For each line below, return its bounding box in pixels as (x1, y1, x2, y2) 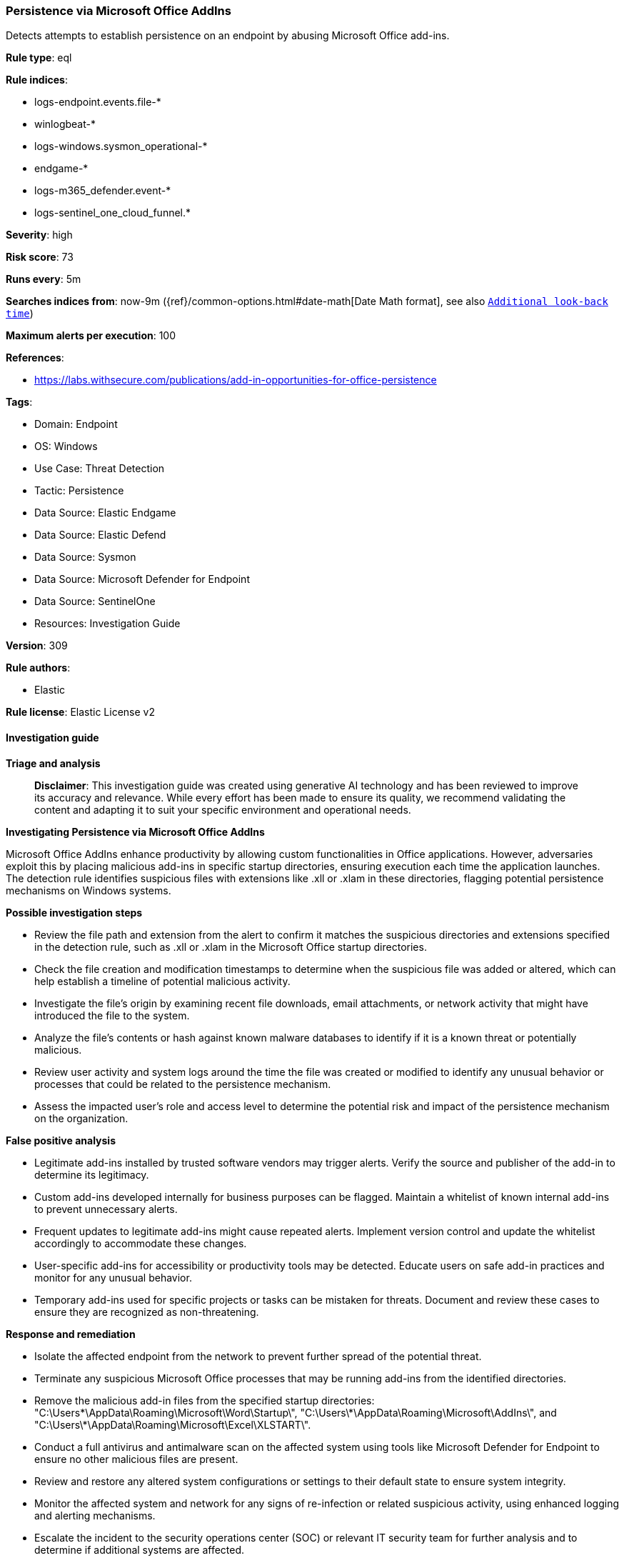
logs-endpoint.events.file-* (34, 96, 161, 109)
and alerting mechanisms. (34, 1509, 156, 1522)
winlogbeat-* (34, 118, 96, 131)
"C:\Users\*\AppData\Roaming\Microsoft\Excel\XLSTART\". (34, 1418, 311, 1431)
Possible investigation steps (6, 906, 143, 919)
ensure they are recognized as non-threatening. (34, 1305, 259, 1318)
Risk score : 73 (6, 251, 74, 264)
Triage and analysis (6, 756, 101, 769)
